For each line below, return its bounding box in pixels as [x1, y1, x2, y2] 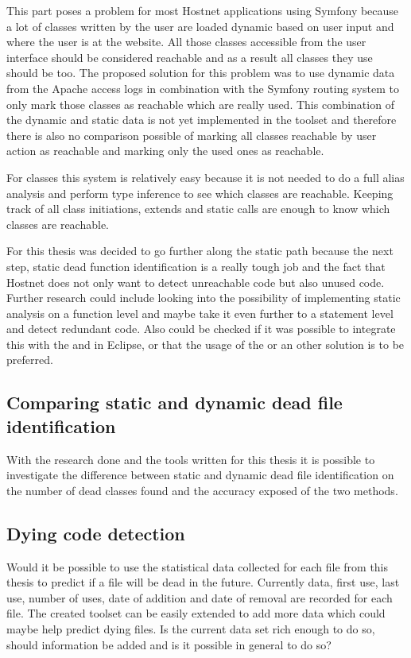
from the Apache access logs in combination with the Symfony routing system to [6, 79, 399, 96]
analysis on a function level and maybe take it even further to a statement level [6, 304, 394, 321]
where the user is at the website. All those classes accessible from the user [6, 33, 366, 50]
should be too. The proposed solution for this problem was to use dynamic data [6, 64, 395, 81]
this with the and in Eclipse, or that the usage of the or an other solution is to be [6, 335, 405, 352]
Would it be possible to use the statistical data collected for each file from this [6, 558, 389, 575]
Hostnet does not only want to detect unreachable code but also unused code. [6, 273, 385, 290]
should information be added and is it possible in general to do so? [6, 636, 332, 652]
